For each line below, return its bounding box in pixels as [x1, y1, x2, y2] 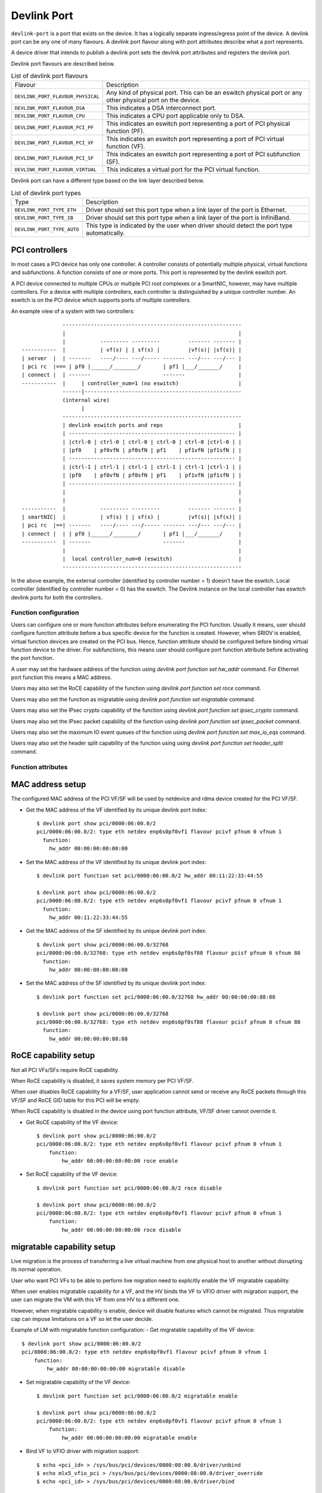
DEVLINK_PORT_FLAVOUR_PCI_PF [14, 124, 94, 131]
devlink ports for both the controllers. [11, 594, 103, 601]
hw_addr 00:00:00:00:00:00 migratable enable [61, 1434, 197, 1441]
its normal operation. [11, 1266, 62, 1273]
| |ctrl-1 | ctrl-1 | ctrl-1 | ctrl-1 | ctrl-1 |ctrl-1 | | [62, 463, 242, 470]
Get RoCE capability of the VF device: [26, 1119, 119, 1126]
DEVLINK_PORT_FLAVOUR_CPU [14, 112, 85, 119]
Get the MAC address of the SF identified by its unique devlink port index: [26, 927, 207, 935]
